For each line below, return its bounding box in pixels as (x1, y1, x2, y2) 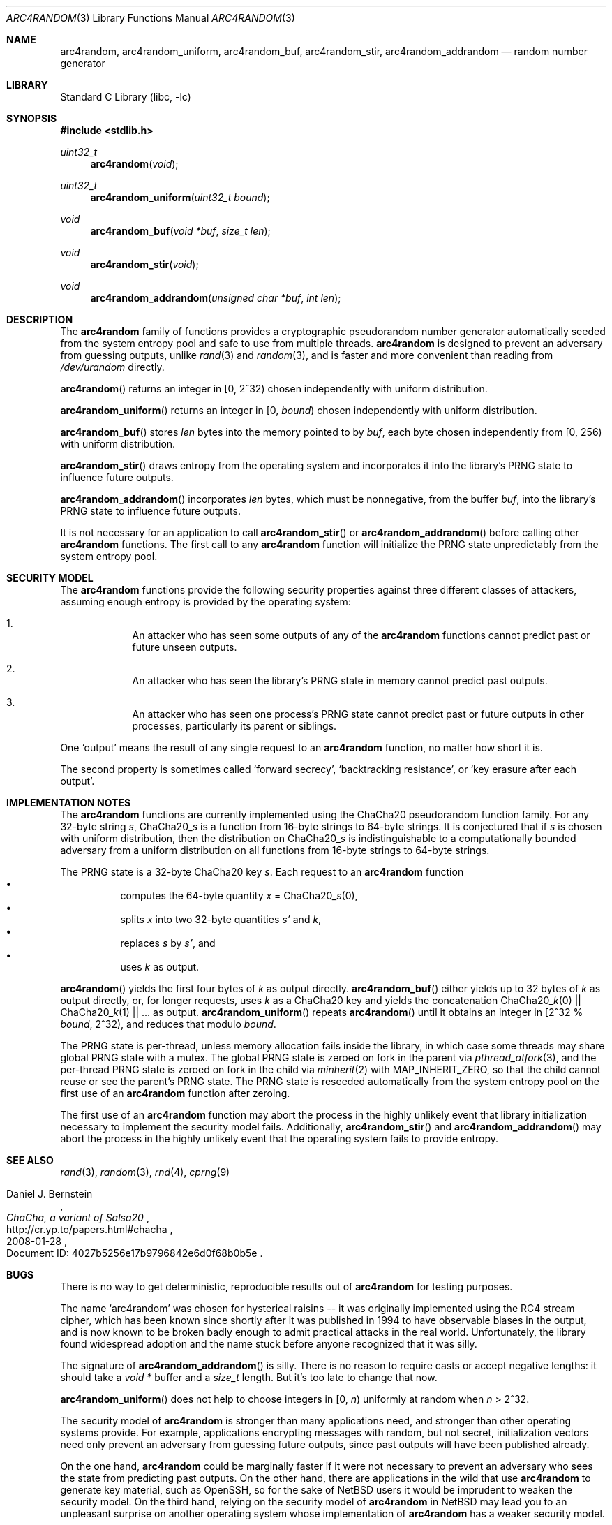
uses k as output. (120, 961, 200, 973)
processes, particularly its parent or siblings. (132, 720, 337, 732)
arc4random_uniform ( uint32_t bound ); (90, 191, 270, 203)
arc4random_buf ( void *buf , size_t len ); (90, 225, 271, 237)
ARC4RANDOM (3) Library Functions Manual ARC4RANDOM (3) (6, 12, 295, 24)
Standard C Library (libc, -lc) (60, 91, 191, 103)
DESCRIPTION (6, 314, 73, 325)
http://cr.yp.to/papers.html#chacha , (6, 1223, 173, 1235)
